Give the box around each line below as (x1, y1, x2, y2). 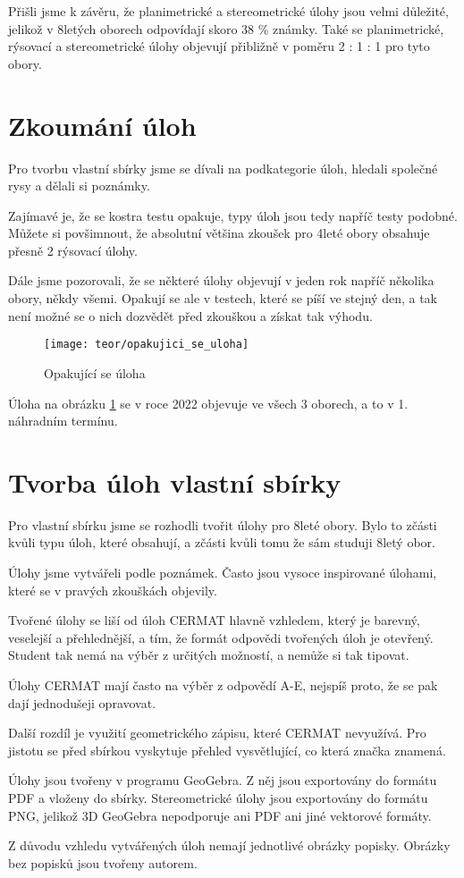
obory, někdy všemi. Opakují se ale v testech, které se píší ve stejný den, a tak (8, 289, 438, 308)
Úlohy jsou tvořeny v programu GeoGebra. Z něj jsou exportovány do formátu (8, 771, 437, 789)
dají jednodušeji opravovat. (8, 693, 156, 712)
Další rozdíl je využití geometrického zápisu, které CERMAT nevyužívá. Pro (8, 723, 426, 742)
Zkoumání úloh (8, 106, 197, 143)
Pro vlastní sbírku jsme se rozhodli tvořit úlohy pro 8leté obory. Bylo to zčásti (8, 515, 437, 534)
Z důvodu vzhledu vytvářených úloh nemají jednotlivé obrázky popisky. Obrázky (8, 836, 451, 855)
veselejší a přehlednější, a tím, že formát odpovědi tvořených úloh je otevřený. (8, 628, 434, 646)
